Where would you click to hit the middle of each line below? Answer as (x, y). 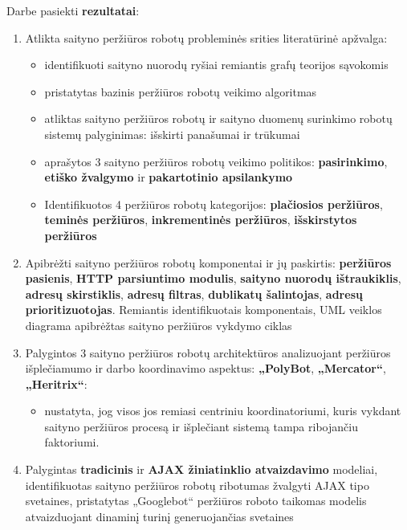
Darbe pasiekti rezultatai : (73, 10)
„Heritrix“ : (56, 383)
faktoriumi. (72, 442)
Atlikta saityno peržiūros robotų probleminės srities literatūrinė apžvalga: (206, 37)
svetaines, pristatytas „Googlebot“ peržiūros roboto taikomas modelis (196, 501)
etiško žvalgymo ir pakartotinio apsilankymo (169, 177)
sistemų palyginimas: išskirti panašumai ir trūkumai (172, 134)
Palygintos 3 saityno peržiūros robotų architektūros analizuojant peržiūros (208, 352)
